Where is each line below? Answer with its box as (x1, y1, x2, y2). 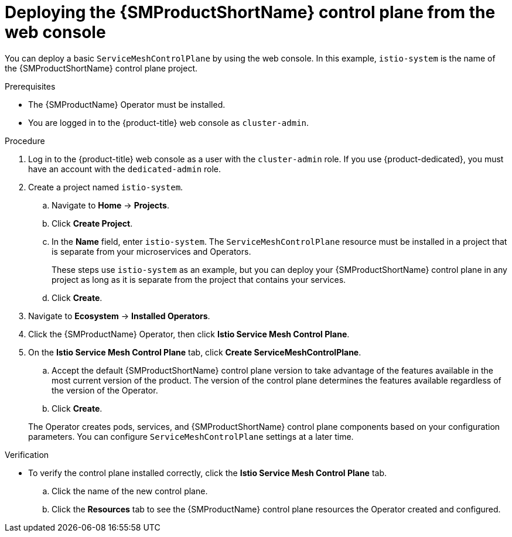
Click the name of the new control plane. (52, 485, 208, 496)
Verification (5, 449, 49, 460)
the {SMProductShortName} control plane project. (5, 63, 198, 73)
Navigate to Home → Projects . (52, 200, 169, 210)
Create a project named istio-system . (28, 182, 183, 192)
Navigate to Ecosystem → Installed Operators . (28, 310, 210, 321)
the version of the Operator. (52, 385, 158, 395)
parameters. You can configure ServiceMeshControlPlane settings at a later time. (28, 431, 354, 442)
